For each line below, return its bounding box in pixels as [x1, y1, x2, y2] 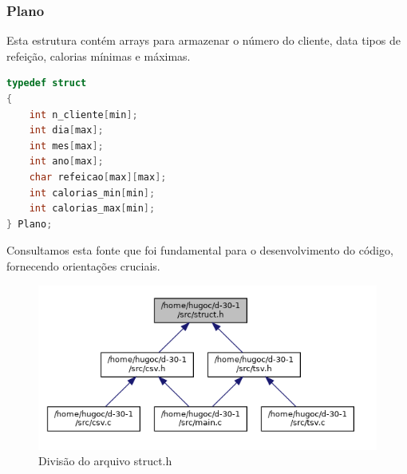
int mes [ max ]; [29, 140, 104, 152]
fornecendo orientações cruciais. [6, 257, 160, 274]
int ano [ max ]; [29, 156, 104, 168]
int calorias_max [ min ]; [29, 203, 156, 215]
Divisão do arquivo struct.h [38, 452, 172, 469]
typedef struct [6, 77, 87, 89]
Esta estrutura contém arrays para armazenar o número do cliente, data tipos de [6, 32, 401, 49]
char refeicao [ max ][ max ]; [29, 171, 167, 183]
